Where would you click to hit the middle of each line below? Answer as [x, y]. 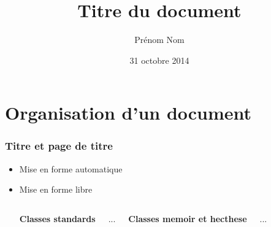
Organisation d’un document [128, 113]
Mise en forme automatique [71, 168]
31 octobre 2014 [159, 60]
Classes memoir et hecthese [188, 218]
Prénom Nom [159, 40]
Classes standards [57, 218]
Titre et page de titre [59, 146]
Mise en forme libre [56, 189]
